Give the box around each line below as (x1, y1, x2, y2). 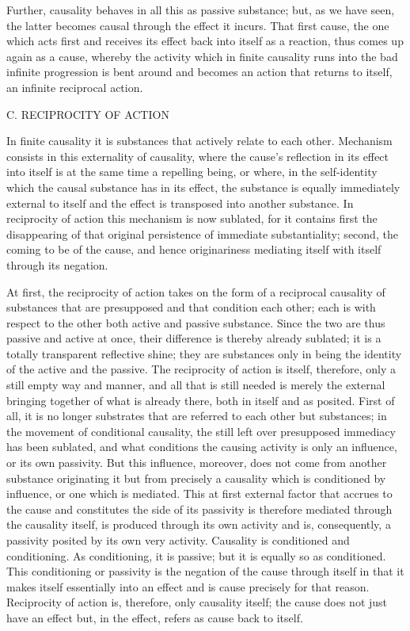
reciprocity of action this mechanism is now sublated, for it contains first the (6, 210, 378, 227)
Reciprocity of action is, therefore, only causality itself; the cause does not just (6, 594, 388, 610)
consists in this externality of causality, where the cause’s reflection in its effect (6, 147, 389, 164)
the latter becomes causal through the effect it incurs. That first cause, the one (6, 17, 389, 33)
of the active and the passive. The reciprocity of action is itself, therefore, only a (6, 361, 396, 377)
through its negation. (6, 256, 108, 273)
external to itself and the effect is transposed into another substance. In (6, 194, 354, 211)
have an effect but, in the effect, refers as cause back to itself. (6, 609, 303, 625)
